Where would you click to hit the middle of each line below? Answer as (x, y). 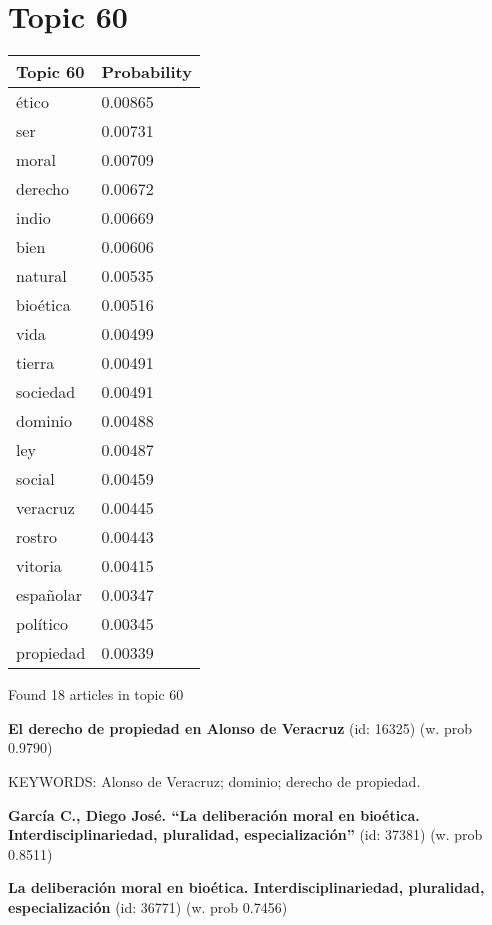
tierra (35, 363)
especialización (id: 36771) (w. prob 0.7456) (148, 906)
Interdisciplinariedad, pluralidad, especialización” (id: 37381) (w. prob (245, 834)
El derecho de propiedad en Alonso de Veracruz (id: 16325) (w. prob (240, 727)
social (35, 479)
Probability (146, 72)
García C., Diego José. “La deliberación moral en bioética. (214, 814)
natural (41, 276)
